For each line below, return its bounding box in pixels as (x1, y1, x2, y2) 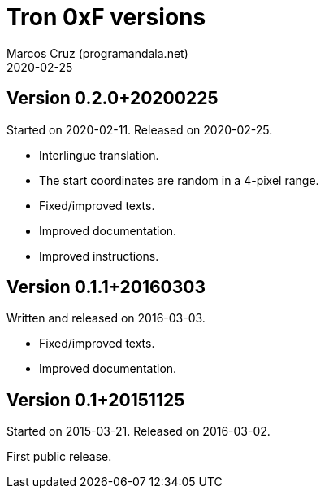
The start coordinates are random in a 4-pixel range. (39, 173, 319, 187)
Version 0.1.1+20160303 (6, 277, 206, 298)
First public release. (6, 449, 112, 464)
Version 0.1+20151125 (6, 389, 185, 410)
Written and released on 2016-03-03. (6, 311, 206, 326)
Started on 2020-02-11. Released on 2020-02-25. (6, 122, 273, 137)
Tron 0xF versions (6, 3, 206, 31)
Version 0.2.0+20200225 (6, 88, 219, 109)
